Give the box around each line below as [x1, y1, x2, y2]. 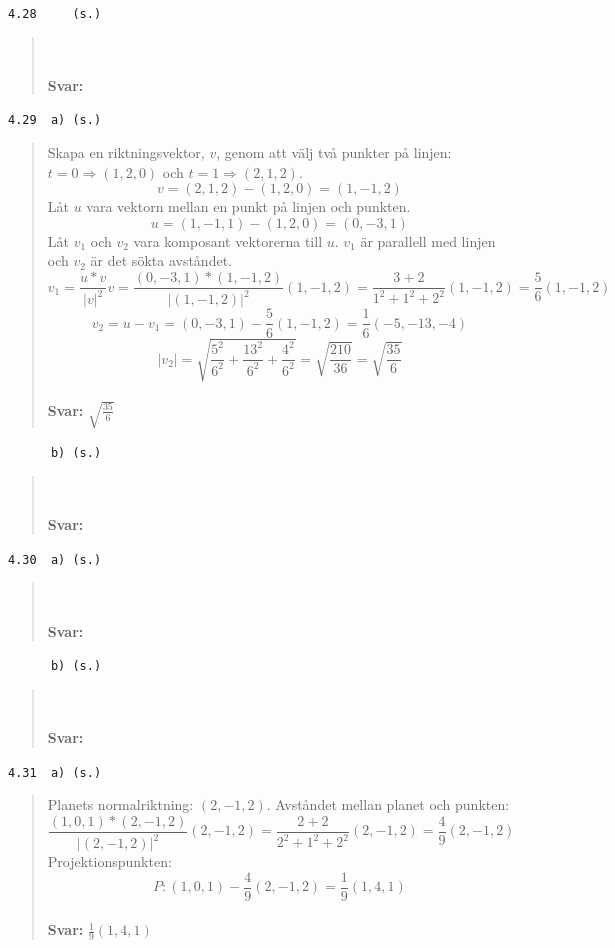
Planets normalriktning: [47, 794, 194, 815]
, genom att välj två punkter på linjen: [216, 142, 452, 163]
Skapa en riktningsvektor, [47, 142, 205, 163]
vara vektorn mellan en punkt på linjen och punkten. [86, 196, 411, 217]
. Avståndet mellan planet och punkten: [266, 794, 510, 815]
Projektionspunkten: [47, 851, 172, 872]
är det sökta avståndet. [90, 250, 232, 271]
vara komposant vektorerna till [133, 230, 323, 251]
